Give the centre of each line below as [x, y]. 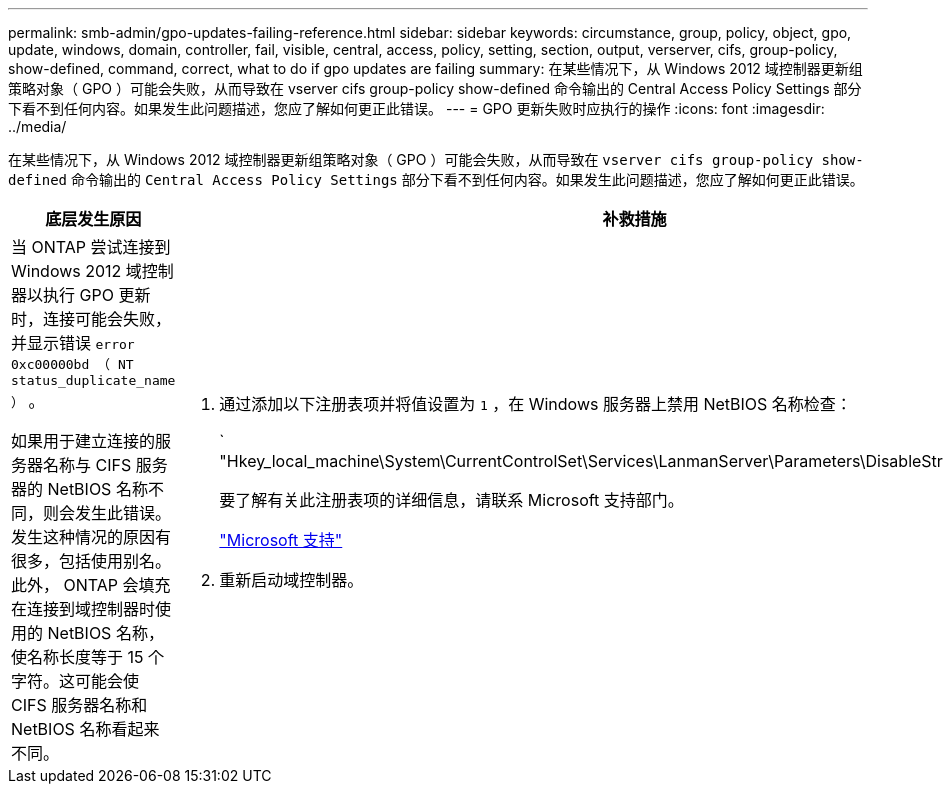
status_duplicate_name [93, 380]
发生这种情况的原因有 [91, 537]
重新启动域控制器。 [291, 580]
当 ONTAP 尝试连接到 [91, 247]
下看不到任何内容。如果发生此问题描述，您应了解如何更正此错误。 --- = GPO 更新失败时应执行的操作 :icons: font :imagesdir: [416, 108]
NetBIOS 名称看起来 [85, 729]
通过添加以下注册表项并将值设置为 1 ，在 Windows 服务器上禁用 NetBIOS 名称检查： [535, 404]
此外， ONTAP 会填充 [91, 585]
